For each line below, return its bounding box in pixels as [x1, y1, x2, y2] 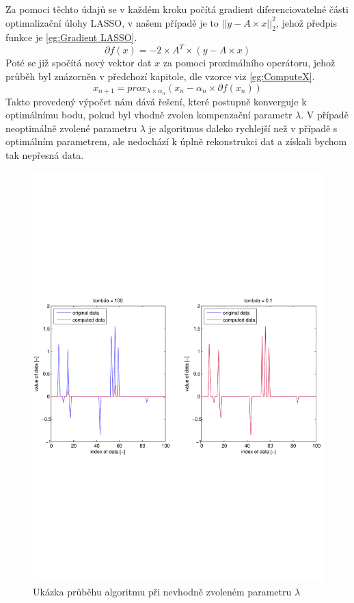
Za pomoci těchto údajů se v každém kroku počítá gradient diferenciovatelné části [5, 2, 349, 16]
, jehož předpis [275, 15, 338, 29]
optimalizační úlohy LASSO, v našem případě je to [5, 15, 219, 29]
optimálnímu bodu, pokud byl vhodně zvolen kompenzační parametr [5, 107, 292, 122]
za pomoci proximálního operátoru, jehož [163, 55, 336, 70]
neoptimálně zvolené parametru [5, 120, 137, 135]
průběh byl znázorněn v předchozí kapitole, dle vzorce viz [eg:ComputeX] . [5, 69, 315, 84]
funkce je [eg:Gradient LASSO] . [5, 30, 137, 44]
